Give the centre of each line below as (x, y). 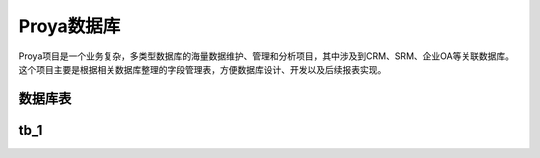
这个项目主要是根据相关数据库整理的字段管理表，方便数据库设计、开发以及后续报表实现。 (202, 69)
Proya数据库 (69, 26)
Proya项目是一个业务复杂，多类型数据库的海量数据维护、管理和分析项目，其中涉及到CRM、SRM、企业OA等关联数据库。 (266, 56)
